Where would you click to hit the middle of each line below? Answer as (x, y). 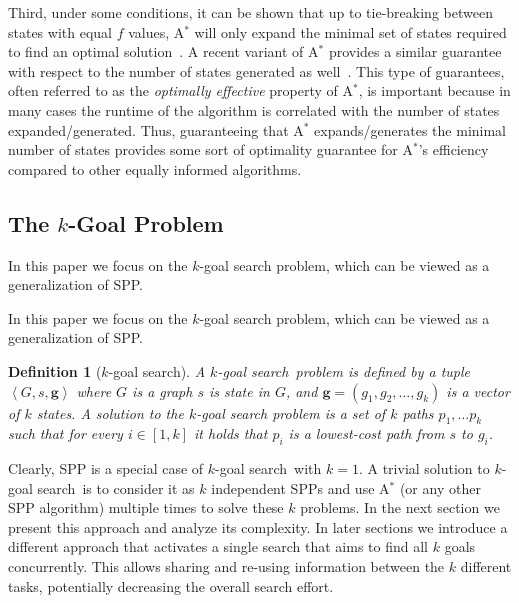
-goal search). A (157, 370)
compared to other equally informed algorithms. (155, 168)
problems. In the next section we (400, 507)
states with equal (60, 31)
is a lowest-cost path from (366, 433)
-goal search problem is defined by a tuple (344, 370)
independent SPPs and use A (300, 487)
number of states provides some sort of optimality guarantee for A (211, 149)
